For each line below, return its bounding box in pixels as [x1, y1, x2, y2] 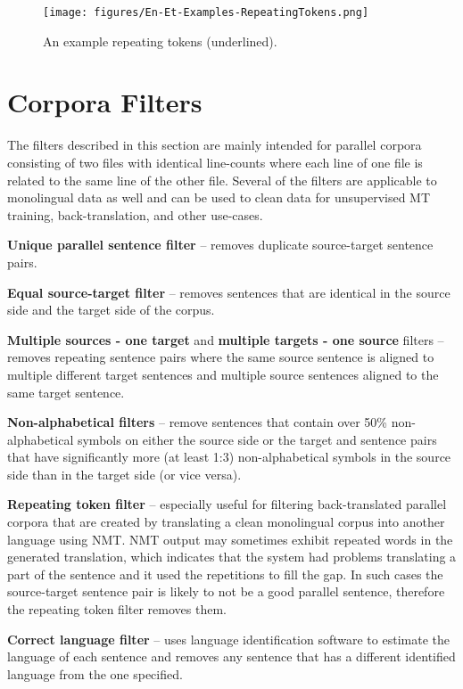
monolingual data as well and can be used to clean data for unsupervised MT [7, 188, 431, 207]
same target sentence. [7, 382, 125, 401]
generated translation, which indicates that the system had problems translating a [7, 547, 457, 566]
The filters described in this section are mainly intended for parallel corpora [7, 135, 422, 154]
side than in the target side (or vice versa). [7, 464, 242, 483]
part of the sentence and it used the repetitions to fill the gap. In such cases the [7, 564, 443, 583]
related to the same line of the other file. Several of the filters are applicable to [7, 170, 437, 189]
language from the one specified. [7, 664, 183, 683]
